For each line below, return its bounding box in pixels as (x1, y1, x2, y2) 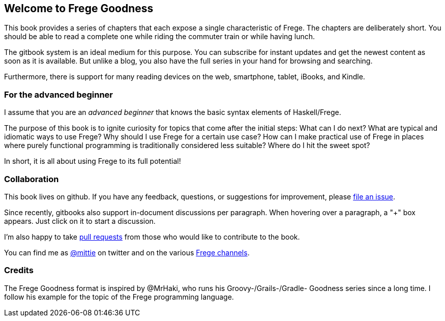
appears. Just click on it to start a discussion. (4, 216, 156, 225)
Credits (4, 265, 34, 276)
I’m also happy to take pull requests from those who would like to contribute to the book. (4, 232, 300, 241)
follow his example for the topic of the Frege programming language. (4, 292, 234, 301)
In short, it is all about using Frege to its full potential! (4, 157, 181, 166)
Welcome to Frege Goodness (4, 2, 154, 15)
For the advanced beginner (4, 89, 113, 100)
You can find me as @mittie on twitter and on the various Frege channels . (4, 248, 250, 257)
